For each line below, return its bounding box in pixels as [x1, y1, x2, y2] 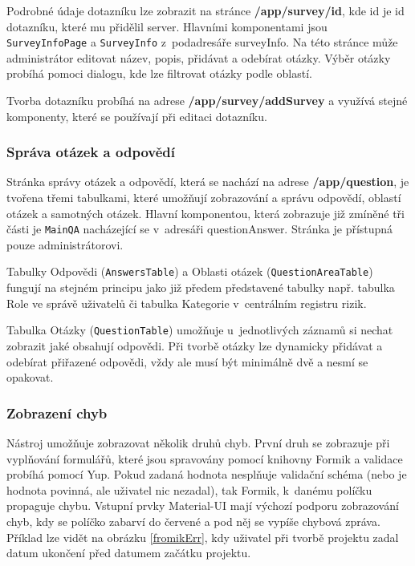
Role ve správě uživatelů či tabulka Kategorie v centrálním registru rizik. [6, 294, 367, 311]
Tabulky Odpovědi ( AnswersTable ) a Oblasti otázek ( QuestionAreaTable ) [6, 263, 373, 280]
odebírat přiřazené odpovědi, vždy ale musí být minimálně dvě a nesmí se [6, 353, 368, 370]
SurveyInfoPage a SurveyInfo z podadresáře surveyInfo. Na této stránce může [6, 34, 398, 51]
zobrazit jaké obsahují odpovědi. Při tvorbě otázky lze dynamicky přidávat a [6, 337, 383, 354]
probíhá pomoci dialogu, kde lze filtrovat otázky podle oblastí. [6, 65, 312, 82]
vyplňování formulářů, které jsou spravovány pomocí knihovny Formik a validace [6, 450, 403, 467]
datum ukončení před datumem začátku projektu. [6, 544, 251, 561]
